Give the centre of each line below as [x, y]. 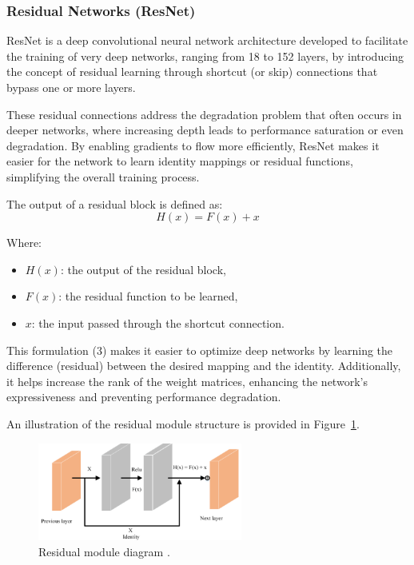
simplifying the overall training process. [103, 176]
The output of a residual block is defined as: [115, 203]
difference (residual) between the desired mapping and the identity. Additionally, [204, 366]
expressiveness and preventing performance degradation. [144, 397]
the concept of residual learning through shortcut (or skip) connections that [192, 72]
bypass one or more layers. [71, 87]
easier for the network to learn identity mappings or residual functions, [180, 161]
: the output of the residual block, [143, 269]
